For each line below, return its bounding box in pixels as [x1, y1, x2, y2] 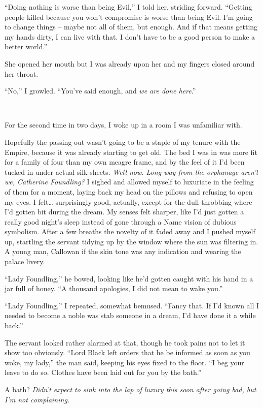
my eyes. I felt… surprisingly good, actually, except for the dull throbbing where [5, 196, 252, 207]
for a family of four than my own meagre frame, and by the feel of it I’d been [5, 156, 245, 167]
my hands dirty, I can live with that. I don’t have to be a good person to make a [5, 31, 255, 42]
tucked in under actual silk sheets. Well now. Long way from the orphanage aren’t [5, 166, 258, 177]
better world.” [5, 41, 48, 52]
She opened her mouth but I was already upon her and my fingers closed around [5, 58, 255, 69]
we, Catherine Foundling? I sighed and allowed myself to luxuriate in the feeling [5, 176, 254, 187]
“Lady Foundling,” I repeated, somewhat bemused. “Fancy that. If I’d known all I [5, 300, 259, 310]
